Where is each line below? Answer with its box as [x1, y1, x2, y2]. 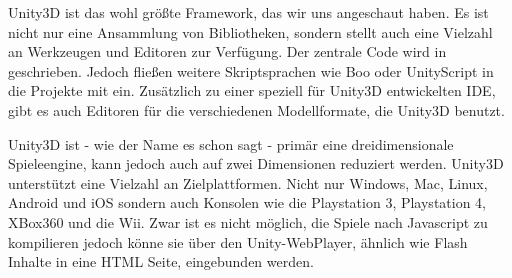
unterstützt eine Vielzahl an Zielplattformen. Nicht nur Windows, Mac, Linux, [8, 172, 488, 193]
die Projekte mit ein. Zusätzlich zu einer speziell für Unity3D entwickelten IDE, [8, 80, 496, 101]
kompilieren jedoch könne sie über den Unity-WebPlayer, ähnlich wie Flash [8, 231, 468, 252]
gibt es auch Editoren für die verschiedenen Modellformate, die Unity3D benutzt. [8, 99, 505, 120]
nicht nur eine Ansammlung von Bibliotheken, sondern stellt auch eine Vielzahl [8, 21, 493, 42]
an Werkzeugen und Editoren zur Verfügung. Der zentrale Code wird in [8, 41, 447, 62]
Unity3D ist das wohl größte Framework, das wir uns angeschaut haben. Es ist [8, 2, 489, 22]
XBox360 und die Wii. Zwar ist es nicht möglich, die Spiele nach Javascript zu [8, 211, 488, 232]
